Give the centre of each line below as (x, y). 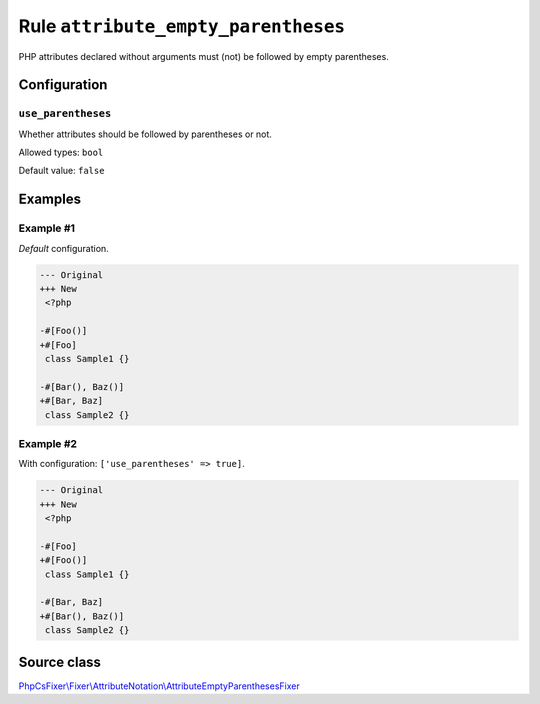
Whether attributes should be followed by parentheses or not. (145, 134)
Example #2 (48, 443)
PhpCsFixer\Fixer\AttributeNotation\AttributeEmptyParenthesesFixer (159, 686)
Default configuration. (63, 248)
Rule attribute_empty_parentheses (181, 26)
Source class (60, 661)
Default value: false (61, 171)
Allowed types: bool (61, 152)
